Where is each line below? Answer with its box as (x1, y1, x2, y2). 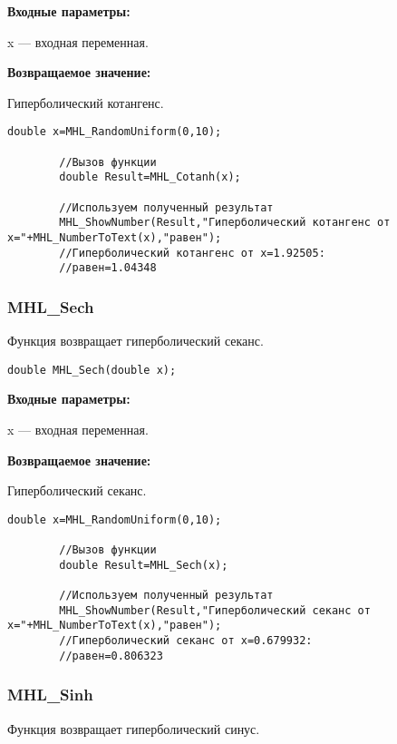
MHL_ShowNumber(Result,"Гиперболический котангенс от (59, 216, 391, 230)
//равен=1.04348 (59, 261, 157, 275)
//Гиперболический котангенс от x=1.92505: (59, 246, 325, 259)
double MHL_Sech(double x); (7, 363, 177, 377)
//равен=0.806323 (59, 649, 163, 662)
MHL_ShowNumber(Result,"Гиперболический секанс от (59, 603, 371, 617)
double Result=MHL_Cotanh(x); (59, 171, 241, 184)
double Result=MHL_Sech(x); (59, 558, 228, 572)
